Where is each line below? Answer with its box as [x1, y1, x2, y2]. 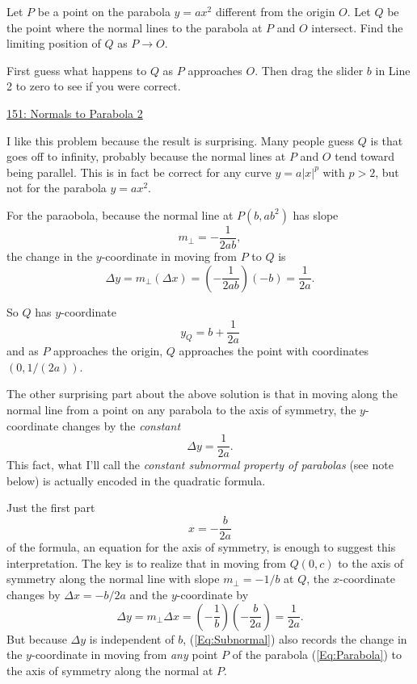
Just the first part [6, 499, 95, 516]
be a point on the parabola [37, 3, 171, 19]
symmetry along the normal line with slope [6, 570, 220, 587]
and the [129, 585, 168, 602]
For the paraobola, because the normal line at [6, 206, 234, 223]
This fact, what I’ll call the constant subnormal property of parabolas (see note [6, 456, 394, 473]
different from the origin [215, 3, 335, 19]
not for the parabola [6, 179, 107, 196]
